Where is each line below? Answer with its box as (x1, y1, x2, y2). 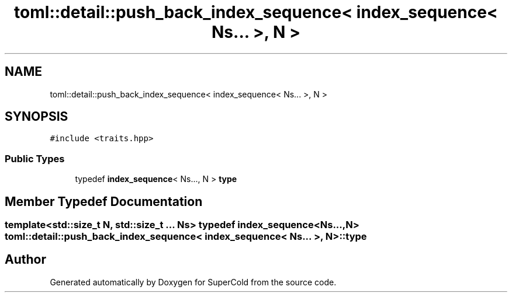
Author (5, 252, 46, 267)
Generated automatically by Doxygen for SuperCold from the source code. (50, 277, 337, 287)
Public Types (5, 152, 65, 165)
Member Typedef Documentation (5, 194, 203, 209)
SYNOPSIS (5, 109, 68, 124)
